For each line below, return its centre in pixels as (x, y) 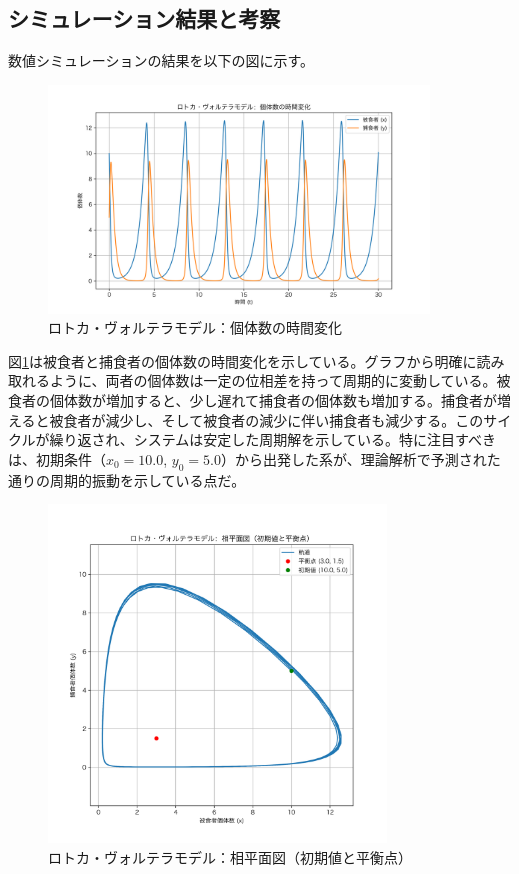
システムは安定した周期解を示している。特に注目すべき (314, 439)
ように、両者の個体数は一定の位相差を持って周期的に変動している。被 (280, 380)
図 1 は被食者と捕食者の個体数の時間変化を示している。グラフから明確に (242, 360)
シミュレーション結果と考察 (144, 18)
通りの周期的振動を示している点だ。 (127, 479)
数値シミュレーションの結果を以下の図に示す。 (161, 60)
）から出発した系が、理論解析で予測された (360, 458)
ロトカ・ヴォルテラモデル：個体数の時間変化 (195, 327)
